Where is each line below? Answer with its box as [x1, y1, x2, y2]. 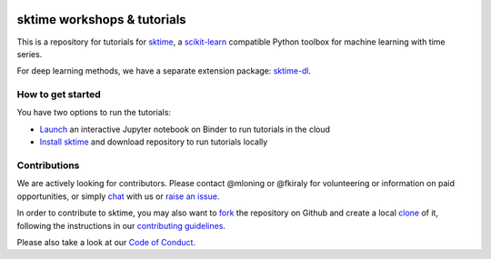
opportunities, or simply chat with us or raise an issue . [16, 191, 220, 202]
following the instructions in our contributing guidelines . [16, 220, 226, 231]
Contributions [16, 159, 80, 172]
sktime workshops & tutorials [16, 12, 186, 27]
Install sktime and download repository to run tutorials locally [39, 136, 268, 147]
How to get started [16, 88, 102, 101]
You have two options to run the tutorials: [16, 107, 172, 118]
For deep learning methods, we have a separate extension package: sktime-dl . [16, 65, 312, 76]
